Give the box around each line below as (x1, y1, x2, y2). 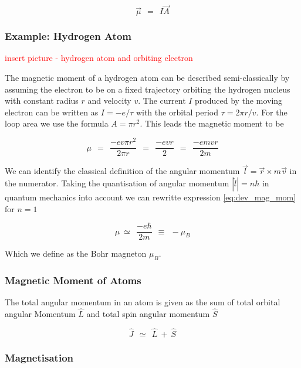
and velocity (87, 94, 131, 107)
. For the (256, 105, 288, 118)
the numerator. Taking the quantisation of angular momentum (5, 176, 229, 189)
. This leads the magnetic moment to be (140, 117, 284, 130)
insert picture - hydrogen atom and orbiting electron (5, 52, 193, 64)
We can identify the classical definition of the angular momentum (5, 165, 240, 177)
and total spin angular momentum (86, 308, 210, 320)
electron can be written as (5, 105, 99, 118)
